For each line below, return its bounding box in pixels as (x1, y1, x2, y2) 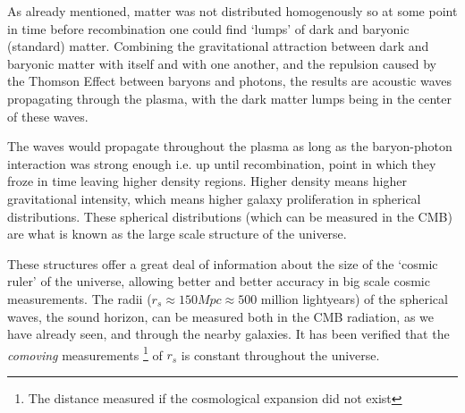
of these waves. (7, 106, 89, 125)
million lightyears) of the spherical (260, 289, 448, 308)
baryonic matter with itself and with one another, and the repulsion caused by (7, 54, 436, 72)
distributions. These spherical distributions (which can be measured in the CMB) (7, 206, 452, 225)
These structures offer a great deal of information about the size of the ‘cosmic (7, 254, 438, 273)
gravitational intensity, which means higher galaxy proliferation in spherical (7, 189, 421, 207)
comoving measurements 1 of (7, 342, 163, 364)
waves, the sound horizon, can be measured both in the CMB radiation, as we (7, 307, 434, 325)
